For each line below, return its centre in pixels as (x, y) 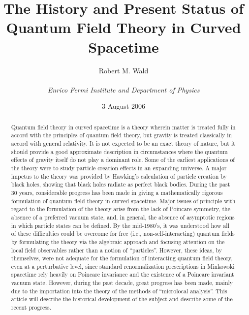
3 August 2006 (124, 106)
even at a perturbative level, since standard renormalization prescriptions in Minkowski (123, 266)
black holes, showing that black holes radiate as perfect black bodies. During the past (121, 184)
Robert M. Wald (124, 70)
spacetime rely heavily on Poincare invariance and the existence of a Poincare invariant (123, 274)
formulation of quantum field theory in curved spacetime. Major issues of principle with (123, 201)
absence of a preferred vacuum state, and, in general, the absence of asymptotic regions (123, 217)
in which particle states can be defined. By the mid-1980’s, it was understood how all (120, 225)
